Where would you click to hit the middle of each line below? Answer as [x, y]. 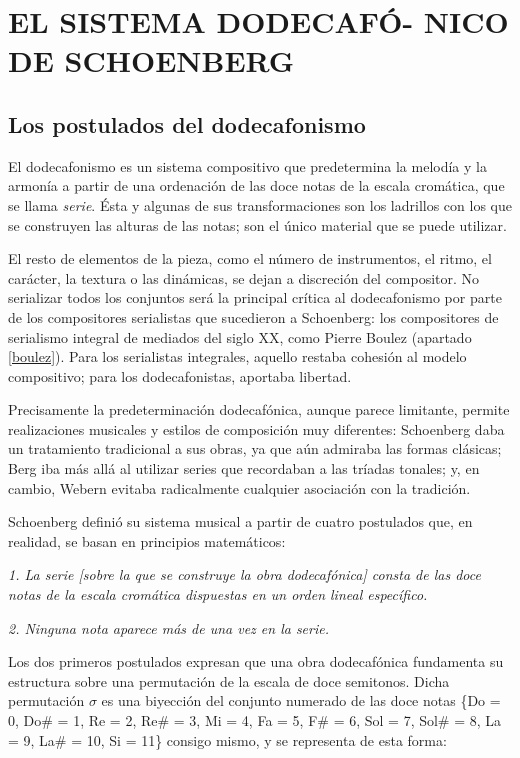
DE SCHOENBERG [151, 60]
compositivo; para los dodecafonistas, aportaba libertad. [180, 375]
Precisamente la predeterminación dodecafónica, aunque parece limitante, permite [259, 409]
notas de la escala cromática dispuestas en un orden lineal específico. [218, 594]
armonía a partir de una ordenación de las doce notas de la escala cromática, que [256, 185]
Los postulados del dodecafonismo [187, 123]
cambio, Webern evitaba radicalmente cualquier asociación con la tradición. [239, 487]
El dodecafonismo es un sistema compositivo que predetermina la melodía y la [247, 165]
